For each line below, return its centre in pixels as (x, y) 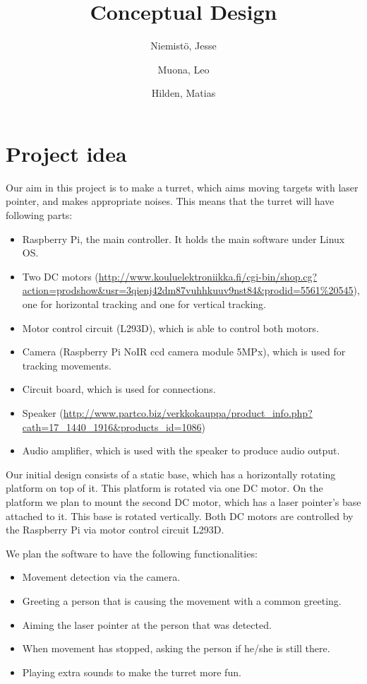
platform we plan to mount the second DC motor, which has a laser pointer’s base (183, 501)
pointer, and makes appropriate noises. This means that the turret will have (170, 201)
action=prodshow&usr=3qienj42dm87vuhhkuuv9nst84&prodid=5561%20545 (188, 290)
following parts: (39, 215)
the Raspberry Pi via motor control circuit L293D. (115, 530)
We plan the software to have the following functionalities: (132, 553)
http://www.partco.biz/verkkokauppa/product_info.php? (188, 412)
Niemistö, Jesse (183, 46)
